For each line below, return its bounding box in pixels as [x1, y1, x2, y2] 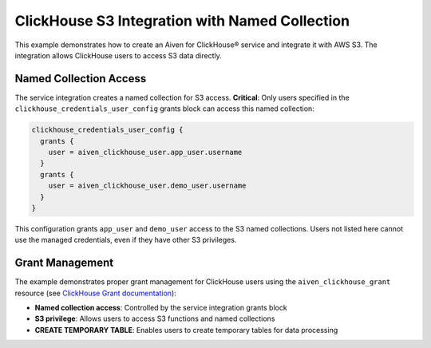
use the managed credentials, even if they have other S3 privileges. [14, 235, 237, 245]
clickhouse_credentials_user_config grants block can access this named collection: [14, 104, 314, 113]
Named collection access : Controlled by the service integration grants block [34, 303, 287, 313]
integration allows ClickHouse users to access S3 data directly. [14, 50, 223, 60]
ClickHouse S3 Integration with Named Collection [14, 12, 350, 30]
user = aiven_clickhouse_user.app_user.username [48, 148, 243, 156]
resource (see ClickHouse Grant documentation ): [14, 288, 177, 298]
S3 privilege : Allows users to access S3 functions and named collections [34, 314, 275, 323]
